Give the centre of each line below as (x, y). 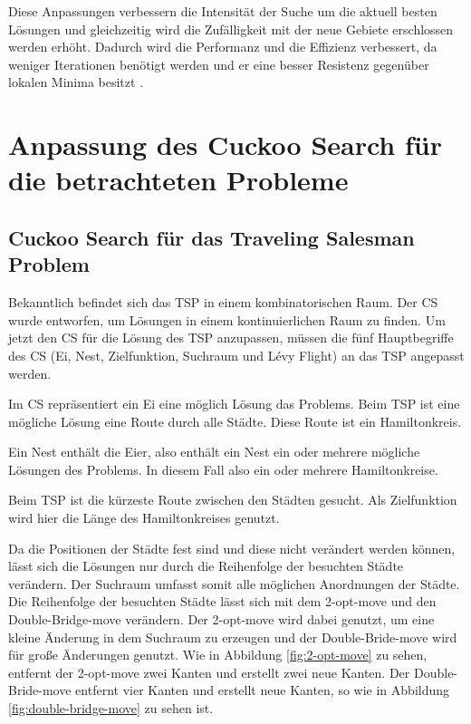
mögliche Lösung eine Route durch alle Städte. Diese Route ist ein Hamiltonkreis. (235, 421)
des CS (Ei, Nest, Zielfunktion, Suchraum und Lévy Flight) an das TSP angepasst (236, 355)
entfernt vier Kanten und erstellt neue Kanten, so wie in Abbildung (263, 690)
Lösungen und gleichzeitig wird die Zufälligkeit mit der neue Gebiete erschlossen (231, 29)
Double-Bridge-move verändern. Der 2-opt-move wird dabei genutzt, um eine (221, 619)
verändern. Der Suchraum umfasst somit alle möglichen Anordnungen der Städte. (234, 583)
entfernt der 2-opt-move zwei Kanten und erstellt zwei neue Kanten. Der (209, 672)
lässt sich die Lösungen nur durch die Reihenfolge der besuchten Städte (206, 566)
